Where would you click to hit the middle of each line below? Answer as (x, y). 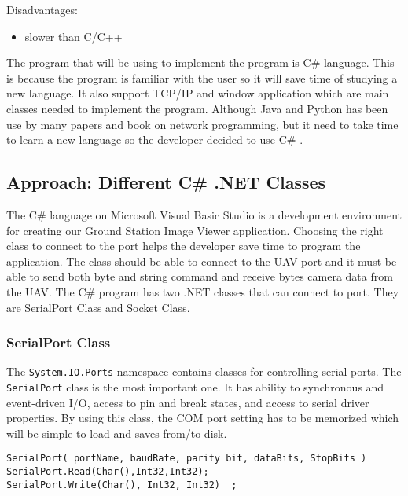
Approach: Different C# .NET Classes (166, 182)
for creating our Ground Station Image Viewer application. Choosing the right (195, 230)
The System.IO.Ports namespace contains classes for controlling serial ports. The (204, 371)
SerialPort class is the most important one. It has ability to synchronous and (195, 386)
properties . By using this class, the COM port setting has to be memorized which (203, 418)
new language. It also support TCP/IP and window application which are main (198, 93)
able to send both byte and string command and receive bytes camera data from (200, 276)
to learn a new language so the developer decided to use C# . (155, 140)
